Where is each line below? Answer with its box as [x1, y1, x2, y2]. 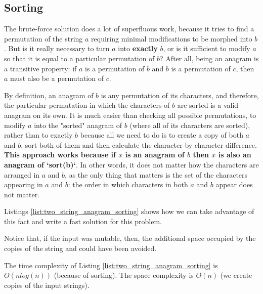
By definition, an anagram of [4, 90, 94, 100]
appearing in [4, 179, 43, 190]
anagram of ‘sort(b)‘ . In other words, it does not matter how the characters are [4, 159, 259, 170]
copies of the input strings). [4, 279, 90, 290]
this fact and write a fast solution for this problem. [4, 216, 162, 226]
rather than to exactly [4, 130, 73, 140]
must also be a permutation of [10, 73, 104, 83]
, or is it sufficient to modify [163, 43, 250, 54]
